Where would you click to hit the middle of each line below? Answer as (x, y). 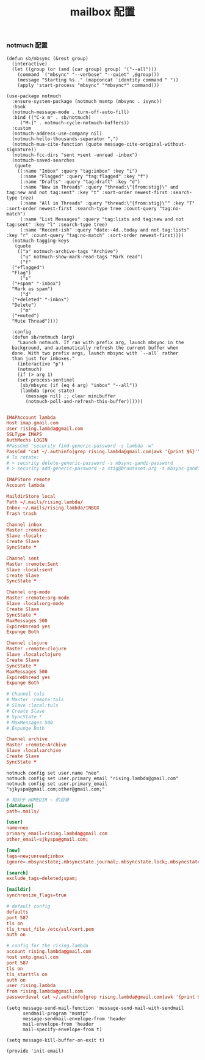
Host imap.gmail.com (33, 423)
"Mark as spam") (32, 289)
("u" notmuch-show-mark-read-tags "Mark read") (81, 257)
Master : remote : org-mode (38, 598)
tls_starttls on (27, 974)
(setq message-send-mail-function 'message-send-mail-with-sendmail (95, 1008)
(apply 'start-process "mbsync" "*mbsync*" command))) (88, 85)
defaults (17, 912)
